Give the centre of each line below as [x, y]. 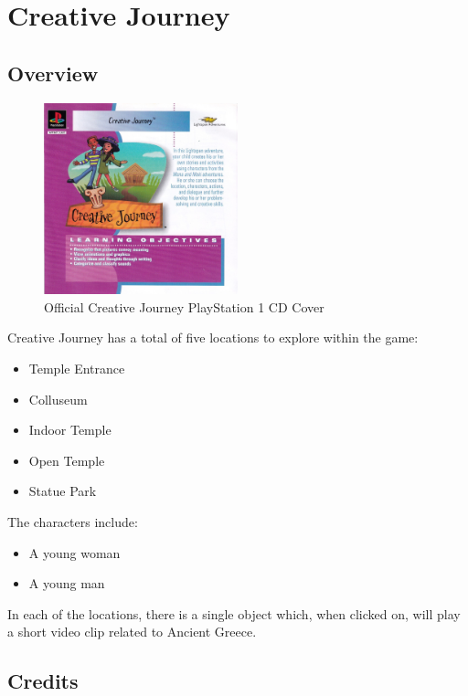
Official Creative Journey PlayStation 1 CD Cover [184, 306]
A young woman [74, 552]
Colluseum [58, 399]
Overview [53, 73]
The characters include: [73, 522]
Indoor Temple [70, 430]
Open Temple [67, 460]
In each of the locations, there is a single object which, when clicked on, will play [234, 613]
